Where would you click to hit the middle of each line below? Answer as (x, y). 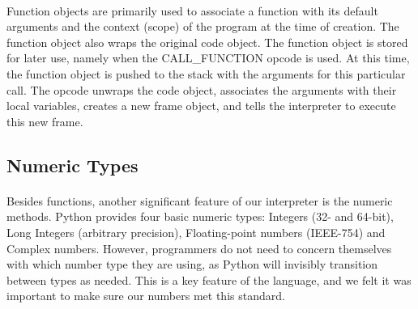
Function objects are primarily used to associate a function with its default (192, 10)
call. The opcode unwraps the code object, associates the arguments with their (202, 89)
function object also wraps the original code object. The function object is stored (207, 42)
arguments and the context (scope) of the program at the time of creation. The (203, 26)
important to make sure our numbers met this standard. (146, 296)
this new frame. (45, 121)
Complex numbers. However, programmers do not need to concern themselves (199, 248)
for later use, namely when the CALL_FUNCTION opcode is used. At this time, (208, 58)
